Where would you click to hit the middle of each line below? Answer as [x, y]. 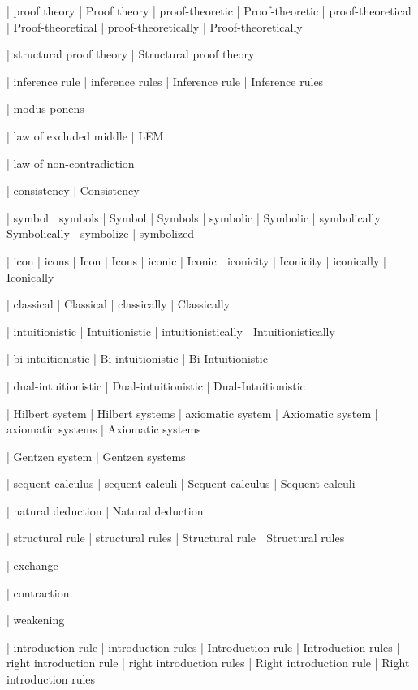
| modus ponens [45, 108]
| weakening [36, 620]
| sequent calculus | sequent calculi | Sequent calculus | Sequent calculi [181, 483]
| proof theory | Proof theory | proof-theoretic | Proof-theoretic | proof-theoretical [209, 11]
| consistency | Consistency [73, 190]
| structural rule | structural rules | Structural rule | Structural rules [176, 538]
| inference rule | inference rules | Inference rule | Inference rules [165, 81]
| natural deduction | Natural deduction [105, 510]
